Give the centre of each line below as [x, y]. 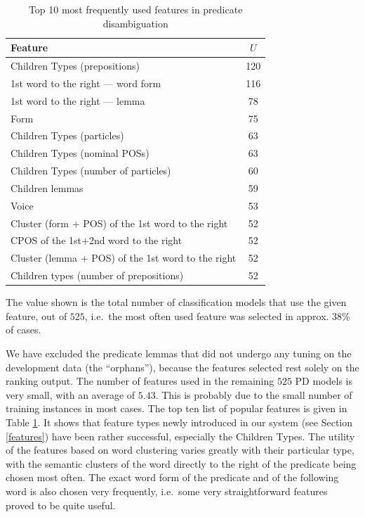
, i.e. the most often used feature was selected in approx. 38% [217, 315]
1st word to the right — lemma [78, 100]
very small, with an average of [71, 394]
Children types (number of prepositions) [97, 275]
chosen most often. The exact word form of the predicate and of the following [172, 477]
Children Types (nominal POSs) [80, 153]
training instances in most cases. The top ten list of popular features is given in [177, 408]
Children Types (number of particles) [91, 171]
